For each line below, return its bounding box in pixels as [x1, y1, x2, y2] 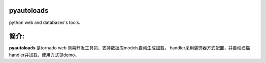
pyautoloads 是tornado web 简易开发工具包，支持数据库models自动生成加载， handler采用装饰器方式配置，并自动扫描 [9, 45, 250, 51]
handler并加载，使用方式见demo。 [9, 52, 80, 58]
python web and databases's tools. [9, 20, 81, 25]
